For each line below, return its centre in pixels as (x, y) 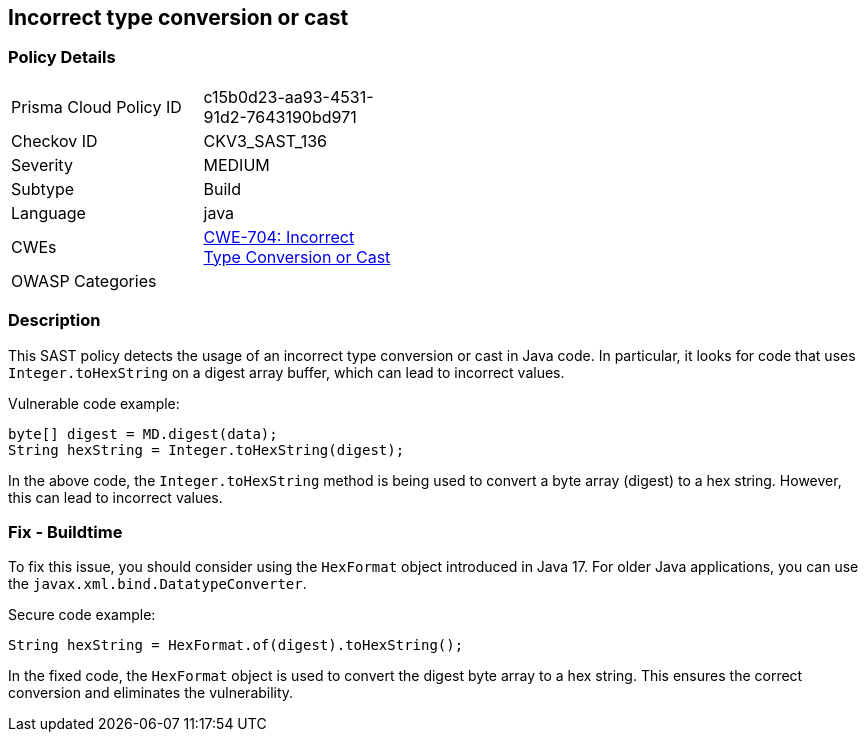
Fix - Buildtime (65, 531)
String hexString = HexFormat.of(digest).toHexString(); (236, 645)
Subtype (43, 188)
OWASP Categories (84, 280)
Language (48, 212)
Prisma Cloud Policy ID (96, 106)
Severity (42, 164)
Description (54, 320)
